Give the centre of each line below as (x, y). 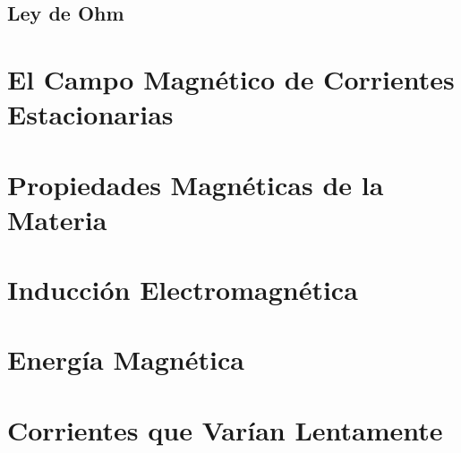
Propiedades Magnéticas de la (196, 184)
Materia (57, 219)
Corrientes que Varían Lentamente (225, 429)
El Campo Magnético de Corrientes (231, 78)
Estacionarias (90, 114)
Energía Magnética (126, 359)
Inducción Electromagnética (183, 290)
